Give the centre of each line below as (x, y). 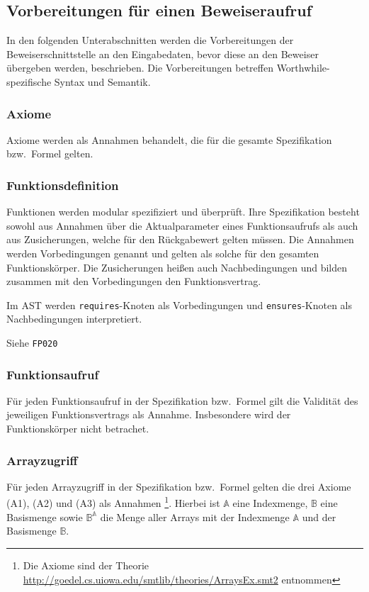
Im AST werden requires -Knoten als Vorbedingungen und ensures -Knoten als (180, 305)
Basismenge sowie (45, 516)
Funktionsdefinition (63, 185)
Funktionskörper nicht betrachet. (78, 429)
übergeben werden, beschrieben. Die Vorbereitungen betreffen (140, 68)
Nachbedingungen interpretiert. (74, 319)
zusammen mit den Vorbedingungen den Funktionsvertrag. (134, 281)
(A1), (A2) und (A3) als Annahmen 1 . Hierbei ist (113, 502)
